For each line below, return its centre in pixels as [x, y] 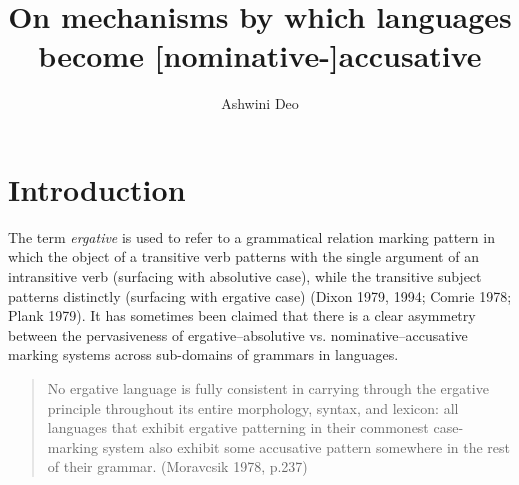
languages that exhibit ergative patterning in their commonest [238, 427]
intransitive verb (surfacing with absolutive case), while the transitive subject [245, 276]
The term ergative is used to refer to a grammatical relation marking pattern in [251, 236]
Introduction [97, 188]
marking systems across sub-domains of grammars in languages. [203, 354]
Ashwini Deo [260, 103]
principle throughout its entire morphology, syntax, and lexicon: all [253, 407]
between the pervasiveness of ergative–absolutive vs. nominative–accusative [238, 334]
